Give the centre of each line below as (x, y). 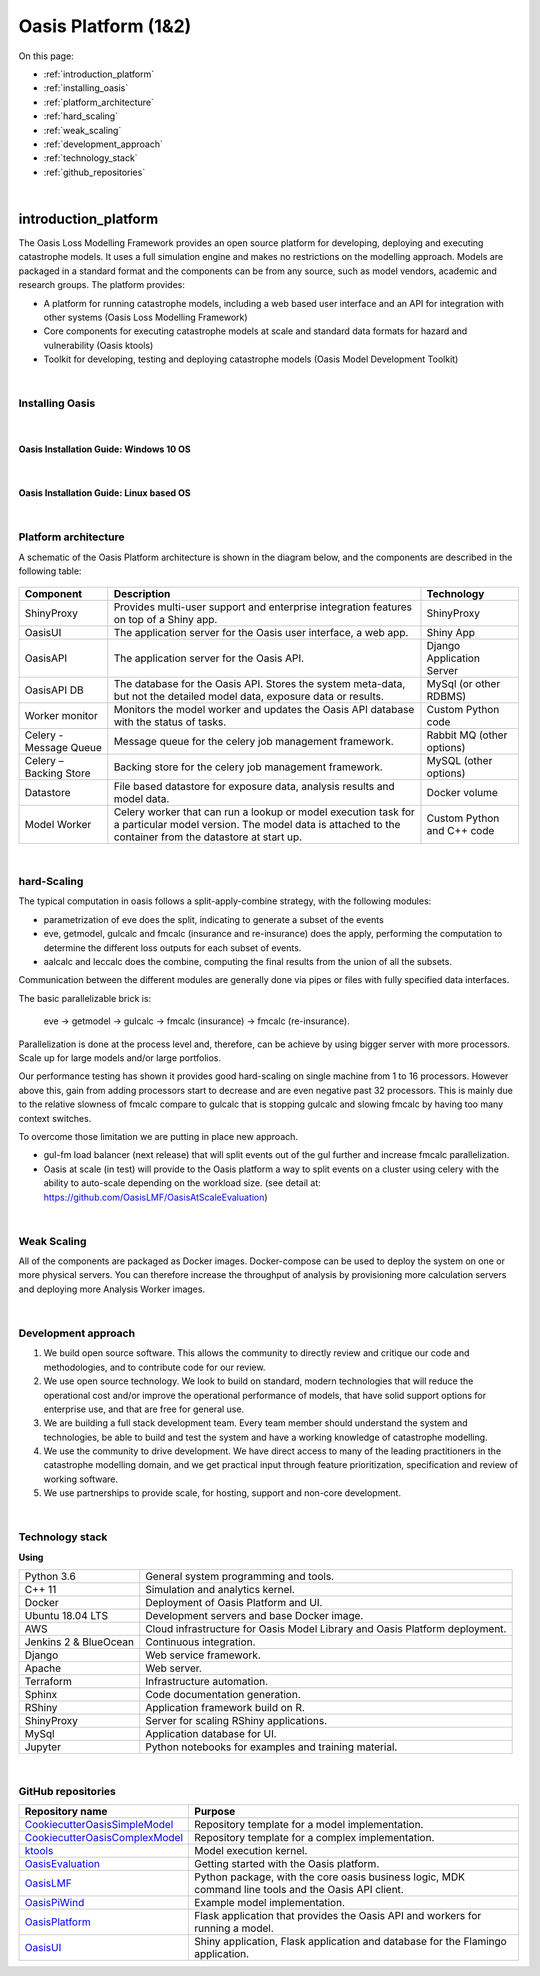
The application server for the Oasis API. (209, 658)
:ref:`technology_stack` (91, 158)
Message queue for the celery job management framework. (253, 742)
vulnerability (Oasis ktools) (98, 345)
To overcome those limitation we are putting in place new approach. (158, 1136)
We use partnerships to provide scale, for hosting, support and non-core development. (222, 1493)
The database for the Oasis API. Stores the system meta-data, (259, 684)
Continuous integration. (200, 1642)
